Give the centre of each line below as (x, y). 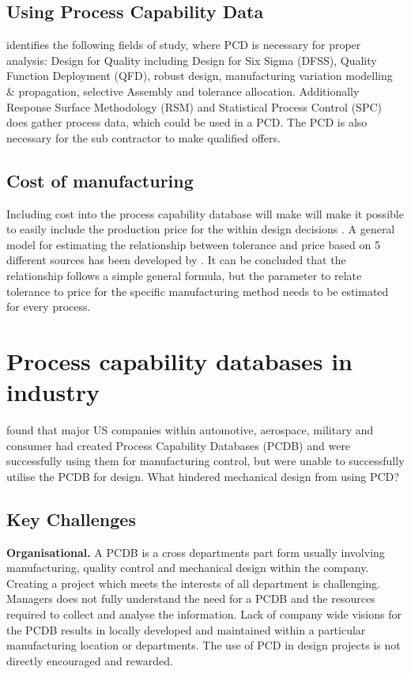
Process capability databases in (180, 360)
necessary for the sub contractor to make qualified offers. (143, 137)
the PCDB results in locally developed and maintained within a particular (186, 629)
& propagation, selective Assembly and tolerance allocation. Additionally (183, 91)
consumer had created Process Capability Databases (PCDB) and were (179, 445)
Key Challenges (71, 519)
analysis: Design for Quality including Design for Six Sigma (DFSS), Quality (192, 60)
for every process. (49, 307)
